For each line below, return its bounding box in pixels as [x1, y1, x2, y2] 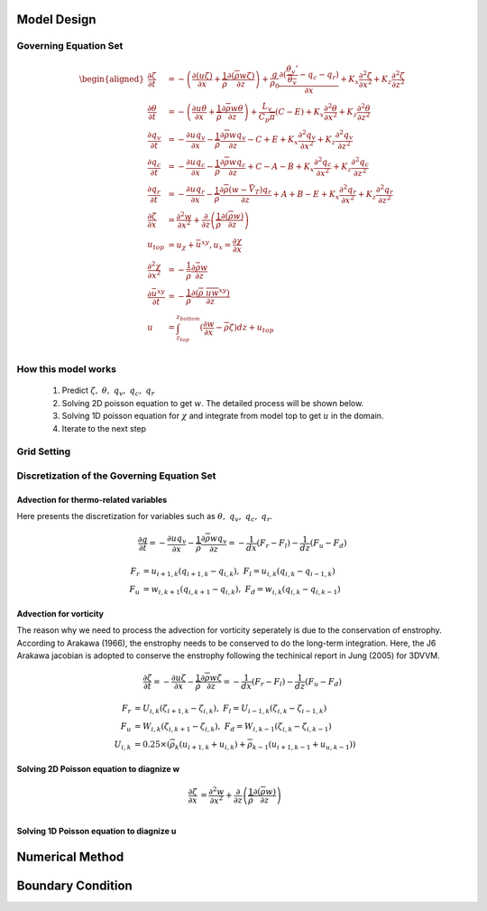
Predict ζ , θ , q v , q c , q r [61, 385, 155, 398]
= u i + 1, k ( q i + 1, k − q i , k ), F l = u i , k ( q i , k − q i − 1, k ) [142, 565, 335, 578]
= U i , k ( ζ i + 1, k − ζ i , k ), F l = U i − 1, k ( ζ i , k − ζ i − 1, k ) [133, 703, 327, 715]
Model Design [16, 12, 96, 27]
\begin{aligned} [78, 74, 144, 85]
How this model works [16, 363, 117, 376]
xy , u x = [201, 237, 232, 252]
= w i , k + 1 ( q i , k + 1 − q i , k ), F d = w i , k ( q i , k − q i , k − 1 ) [142, 583, 342, 596]
